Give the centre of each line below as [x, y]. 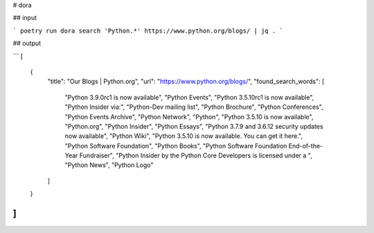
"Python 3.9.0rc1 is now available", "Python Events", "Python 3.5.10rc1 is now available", [189, 97]
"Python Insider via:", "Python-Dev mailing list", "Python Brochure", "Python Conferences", [194, 107]
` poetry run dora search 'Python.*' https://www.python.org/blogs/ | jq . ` [148, 31]
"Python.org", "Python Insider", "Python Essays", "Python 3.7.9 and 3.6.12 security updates [194, 126]
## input [25, 18]
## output [27, 43]
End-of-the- [306, 146]
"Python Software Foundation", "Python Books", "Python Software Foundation [176, 146]
